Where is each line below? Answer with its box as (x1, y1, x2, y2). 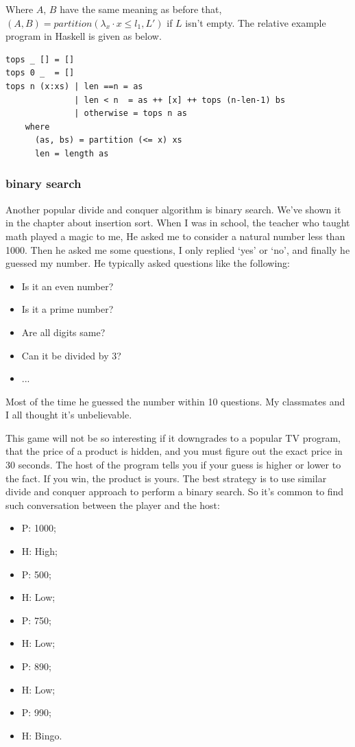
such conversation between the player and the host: (5, 497, 220, 512)
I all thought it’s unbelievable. (5, 407, 132, 422)
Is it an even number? (21, 278, 114, 293)
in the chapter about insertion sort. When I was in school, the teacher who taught (5, 215, 350, 230)
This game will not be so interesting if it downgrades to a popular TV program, (5, 430, 341, 444)
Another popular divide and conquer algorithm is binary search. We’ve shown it (5, 202, 341, 216)
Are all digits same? (21, 324, 106, 339)
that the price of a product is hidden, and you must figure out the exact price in (5, 444, 343, 458)
